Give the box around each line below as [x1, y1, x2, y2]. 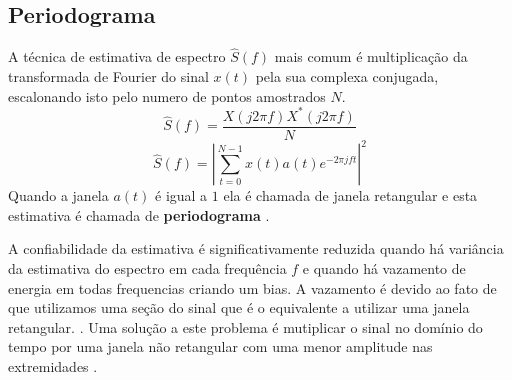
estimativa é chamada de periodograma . [8, 204, 270, 225]
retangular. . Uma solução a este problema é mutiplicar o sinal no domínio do [8, 316, 483, 337]
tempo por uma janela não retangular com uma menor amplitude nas [8, 336, 433, 357]
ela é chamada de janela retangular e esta [223, 185, 478, 206]
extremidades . [8, 356, 98, 377]
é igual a [155, 185, 208, 206]
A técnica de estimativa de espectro [8, 46, 226, 67]
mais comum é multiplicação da [274, 46, 468, 67]
